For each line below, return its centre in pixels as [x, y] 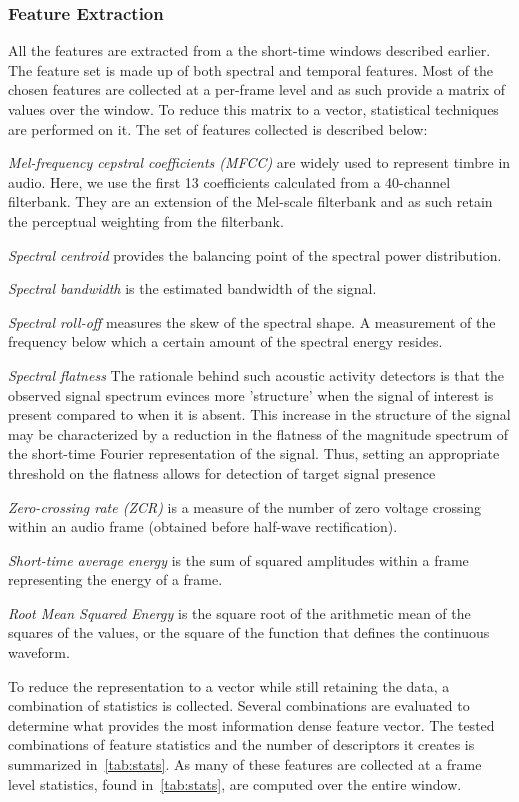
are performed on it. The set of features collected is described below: [218, 128]
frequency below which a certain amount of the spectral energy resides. [225, 341]
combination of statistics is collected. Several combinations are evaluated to [239, 705]
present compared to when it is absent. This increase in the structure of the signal [259, 414]
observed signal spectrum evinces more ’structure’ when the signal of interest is [251, 394]
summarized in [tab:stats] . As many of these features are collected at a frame [245, 764]
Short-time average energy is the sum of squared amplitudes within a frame [238, 559]
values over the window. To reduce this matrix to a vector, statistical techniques [253, 109]
